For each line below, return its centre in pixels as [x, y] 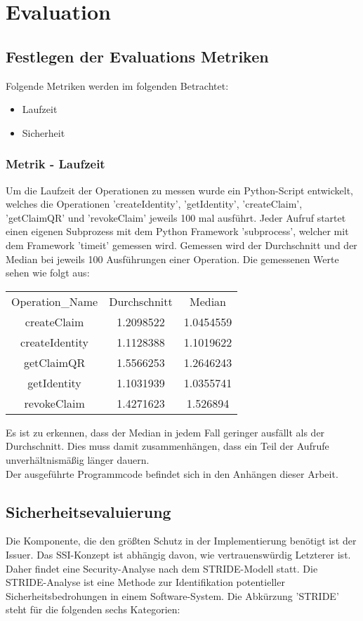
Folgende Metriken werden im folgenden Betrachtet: [117, 85]
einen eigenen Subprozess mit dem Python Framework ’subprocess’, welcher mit [177, 231]
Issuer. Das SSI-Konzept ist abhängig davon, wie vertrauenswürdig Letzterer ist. [178, 554]
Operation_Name [55, 301]
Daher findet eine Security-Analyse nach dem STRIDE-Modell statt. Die [162, 568]
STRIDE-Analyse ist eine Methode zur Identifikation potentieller [145, 582]
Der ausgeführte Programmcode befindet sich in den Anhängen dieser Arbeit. [172, 473]
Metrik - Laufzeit [55, 164]
